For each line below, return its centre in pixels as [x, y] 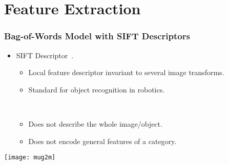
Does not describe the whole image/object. [95, 123]
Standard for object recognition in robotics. [97, 89]
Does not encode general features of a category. [102, 141]
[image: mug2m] [30, 158]
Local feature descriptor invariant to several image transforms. [126, 72]
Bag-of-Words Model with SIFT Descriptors [97, 36]
